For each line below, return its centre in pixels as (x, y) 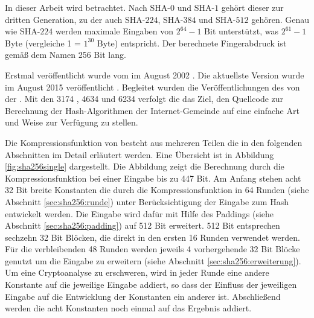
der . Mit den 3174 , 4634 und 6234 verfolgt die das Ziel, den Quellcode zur (144, 99)
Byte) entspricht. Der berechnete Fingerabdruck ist (192, 43)
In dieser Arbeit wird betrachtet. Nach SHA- (88, 7)
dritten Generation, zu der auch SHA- (75, 19)
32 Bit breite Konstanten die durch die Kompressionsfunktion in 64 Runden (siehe (157, 190)
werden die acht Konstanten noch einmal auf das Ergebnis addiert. (128, 308)
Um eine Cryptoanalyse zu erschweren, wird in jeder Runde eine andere (137, 272)
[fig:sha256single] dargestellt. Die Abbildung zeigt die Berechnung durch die (145, 166)
